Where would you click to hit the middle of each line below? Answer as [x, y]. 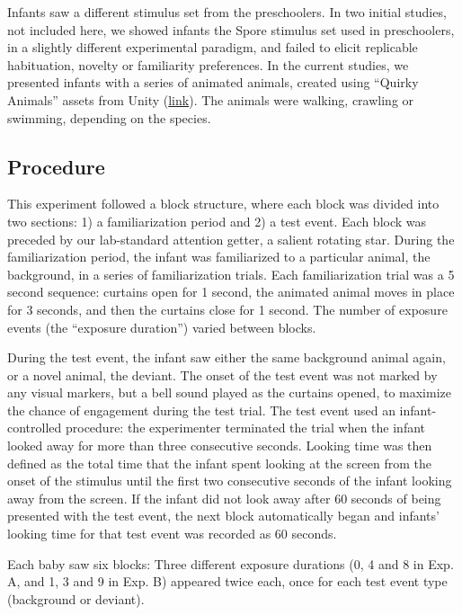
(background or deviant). [76, 598]
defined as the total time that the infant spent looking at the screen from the [220, 463]
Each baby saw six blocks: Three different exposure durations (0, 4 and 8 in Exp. [231, 563]
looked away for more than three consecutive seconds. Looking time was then [220, 446]
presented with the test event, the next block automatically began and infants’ [223, 516]
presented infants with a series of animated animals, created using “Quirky [213, 82]
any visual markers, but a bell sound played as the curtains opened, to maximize [230, 392]
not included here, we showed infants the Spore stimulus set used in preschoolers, [231, 29]
